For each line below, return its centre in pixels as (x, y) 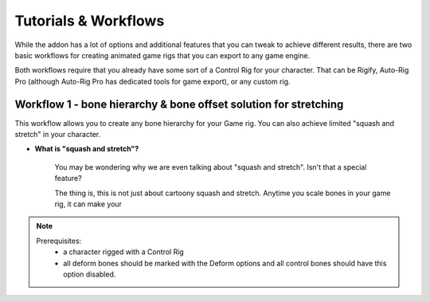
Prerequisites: (59, 241)
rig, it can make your (88, 204)
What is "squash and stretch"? (87, 149)
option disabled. (90, 274)
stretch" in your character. (58, 135)
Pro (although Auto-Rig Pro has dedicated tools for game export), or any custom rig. (152, 81)
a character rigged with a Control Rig (124, 252)
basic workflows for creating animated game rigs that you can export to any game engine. (162, 55)
